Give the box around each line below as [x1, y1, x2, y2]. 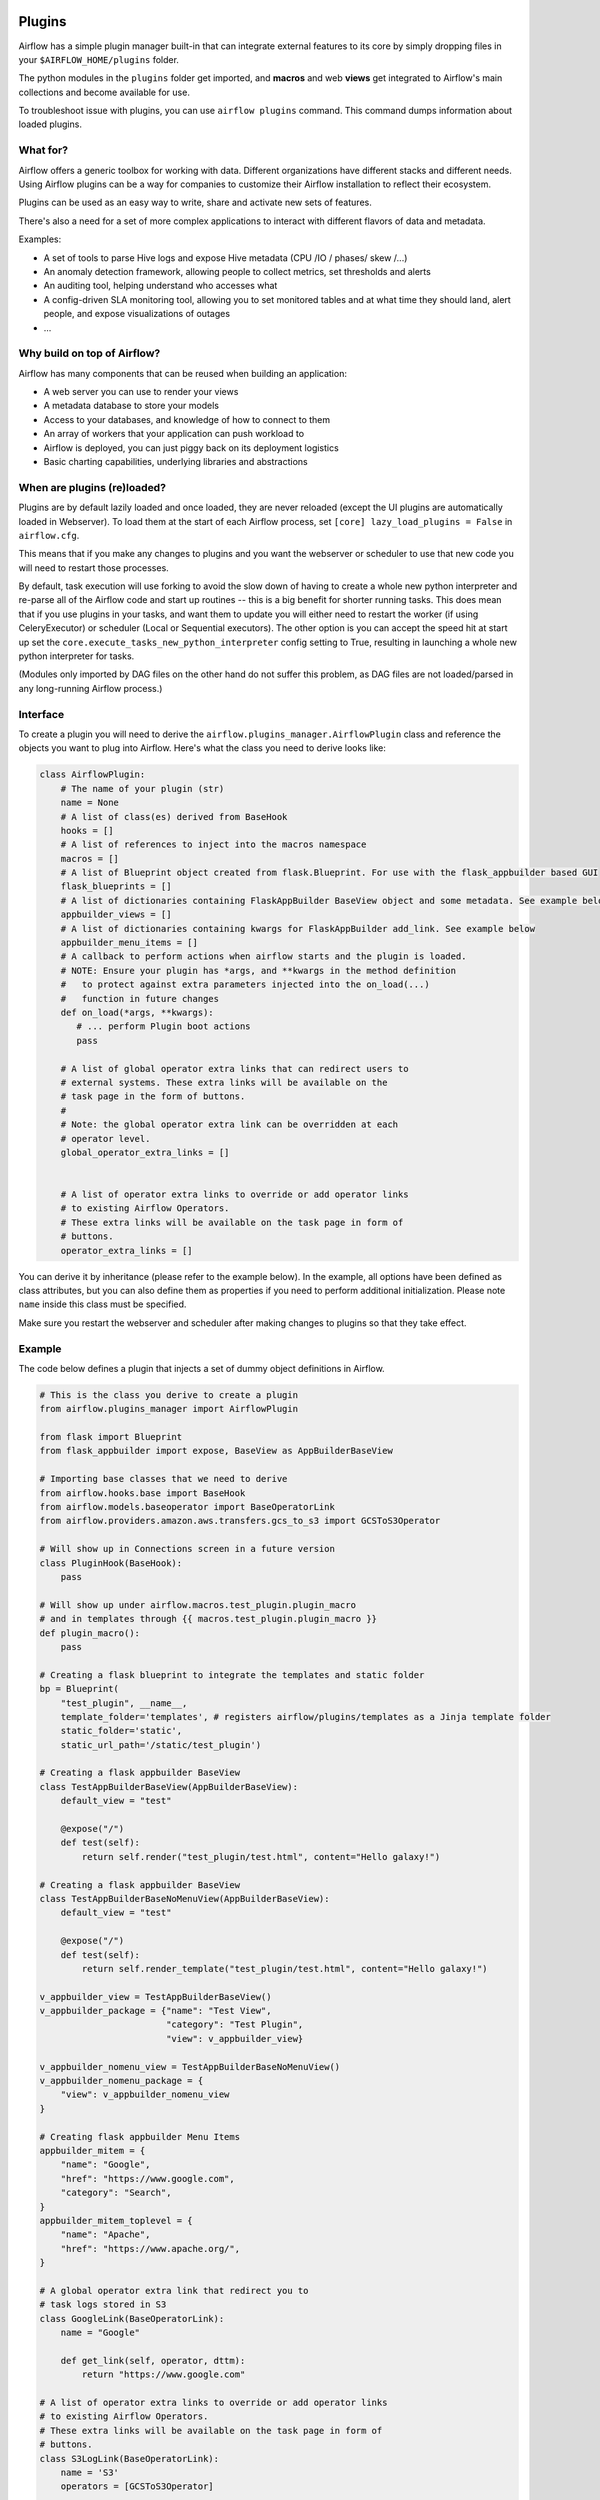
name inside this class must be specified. [18, 1298, 187, 1310]
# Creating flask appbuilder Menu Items [39, 2131, 240, 2142]
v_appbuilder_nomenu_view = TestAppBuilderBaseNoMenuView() [39, 2061, 341, 2072]
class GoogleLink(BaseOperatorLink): [39, 2313, 225, 2324]
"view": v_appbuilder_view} [165, 2033, 304, 2044]
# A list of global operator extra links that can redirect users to [60, 1063, 409, 1074]
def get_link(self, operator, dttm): [60, 2355, 246, 2366]
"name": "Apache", [60, 2229, 151, 2240]
